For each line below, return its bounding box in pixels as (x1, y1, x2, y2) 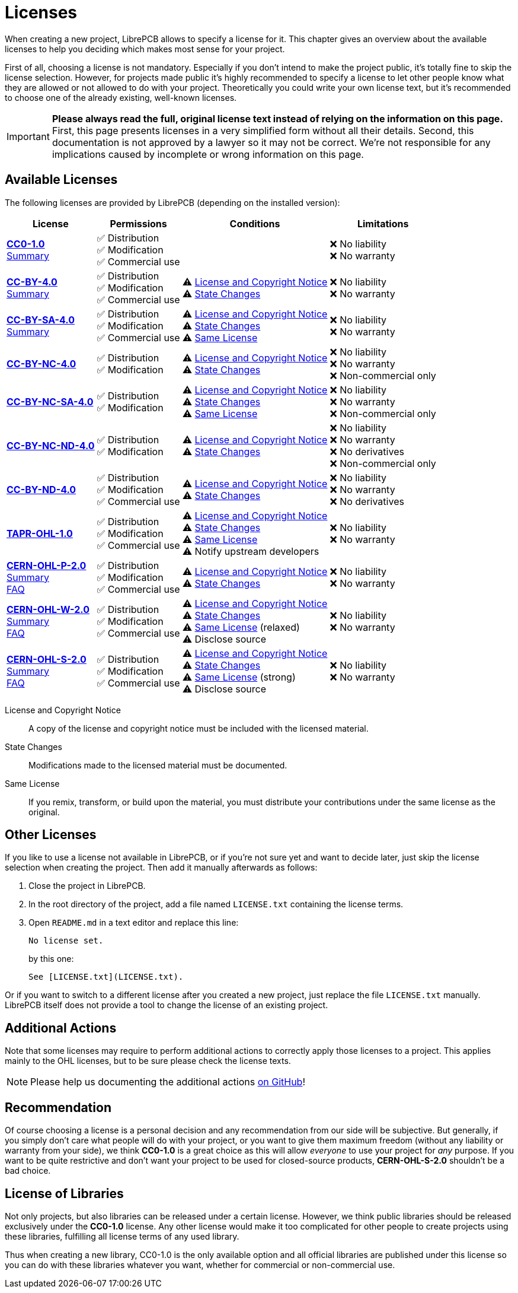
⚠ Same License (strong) (182, 671, 296, 683)
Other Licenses (5, 827, 97, 843)
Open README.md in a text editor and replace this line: (28, 917, 239, 928)
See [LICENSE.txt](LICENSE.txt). (28, 972, 184, 982)
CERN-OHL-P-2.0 (7, 559, 87, 571)
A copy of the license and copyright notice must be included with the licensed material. (28, 723, 369, 733)
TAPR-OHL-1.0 (7, 527, 73, 539)
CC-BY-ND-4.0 (7, 483, 76, 495)
